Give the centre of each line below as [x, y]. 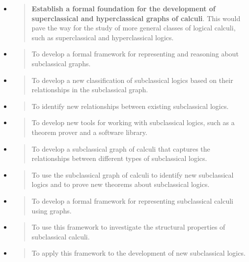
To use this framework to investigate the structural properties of [128, 227]
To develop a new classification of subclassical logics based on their [132, 80]
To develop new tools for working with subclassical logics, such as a [133, 122]
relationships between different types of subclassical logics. [119, 158]
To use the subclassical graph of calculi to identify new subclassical [133, 174]
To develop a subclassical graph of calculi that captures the [121, 148]
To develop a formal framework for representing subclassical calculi [133, 200]
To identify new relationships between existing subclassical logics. [130, 106]
